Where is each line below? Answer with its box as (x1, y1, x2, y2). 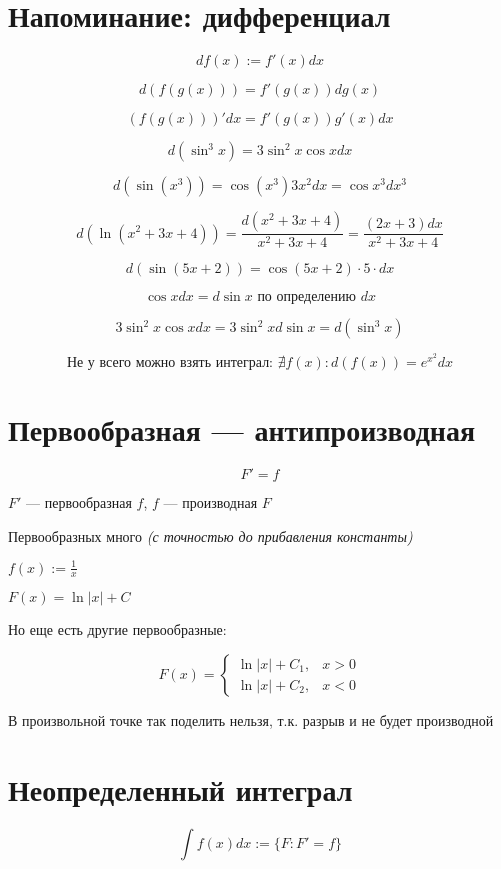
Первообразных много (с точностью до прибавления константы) (8, 525, 413, 546)
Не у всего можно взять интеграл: (66, 355, 274, 370)
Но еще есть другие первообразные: (8, 619, 227, 640)
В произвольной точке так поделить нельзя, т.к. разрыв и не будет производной (8, 710, 494, 731)
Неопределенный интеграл (8, 768, 353, 809)
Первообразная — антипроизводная (8, 408, 476, 449)
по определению (257, 290, 357, 305)
